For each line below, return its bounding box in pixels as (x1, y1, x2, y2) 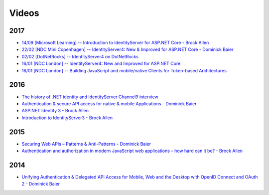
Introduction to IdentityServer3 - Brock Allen (21, 115, 113, 121)
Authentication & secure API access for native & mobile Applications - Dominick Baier (21, 100, 197, 107)
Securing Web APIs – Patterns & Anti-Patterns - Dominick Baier (21, 141, 151, 147)
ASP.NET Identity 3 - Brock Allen (21, 108, 89, 114)
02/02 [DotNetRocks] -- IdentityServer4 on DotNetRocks (21, 53, 139, 59)
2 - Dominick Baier (21, 181, 60, 187)
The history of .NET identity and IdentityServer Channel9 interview (21, 94, 159, 100)
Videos (9, 7, 39, 18)
